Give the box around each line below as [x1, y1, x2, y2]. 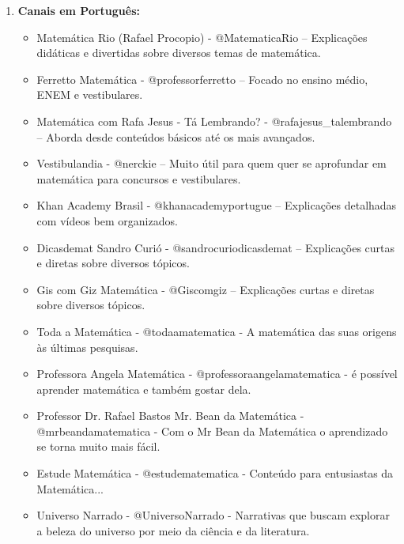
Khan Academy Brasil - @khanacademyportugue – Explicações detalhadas [36, 197, 397, 213]
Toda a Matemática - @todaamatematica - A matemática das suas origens [36, 323, 397, 339]
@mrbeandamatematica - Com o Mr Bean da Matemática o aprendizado [36, 422, 388, 439]
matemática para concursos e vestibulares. [36, 170, 241, 187]
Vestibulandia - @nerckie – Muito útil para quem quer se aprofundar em [36, 155, 387, 172]
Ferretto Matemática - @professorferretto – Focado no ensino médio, [36, 70, 368, 87]
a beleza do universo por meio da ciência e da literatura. [36, 522, 310, 538]
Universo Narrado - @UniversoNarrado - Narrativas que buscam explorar [36, 507, 390, 523]
